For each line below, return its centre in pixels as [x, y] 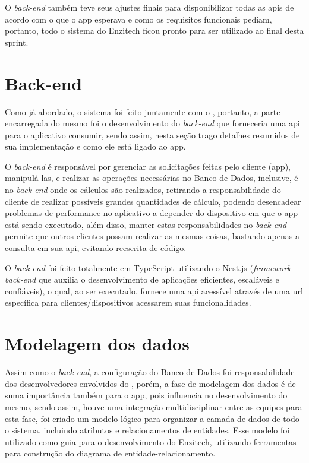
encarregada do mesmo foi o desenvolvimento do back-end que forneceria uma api [152, 123]
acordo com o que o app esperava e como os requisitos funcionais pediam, [138, 19]
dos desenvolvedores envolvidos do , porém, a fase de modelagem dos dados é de [150, 383]
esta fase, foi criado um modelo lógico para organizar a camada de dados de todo [152, 418]
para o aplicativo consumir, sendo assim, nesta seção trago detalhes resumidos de [152, 134]
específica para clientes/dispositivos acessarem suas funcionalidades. [128, 302]
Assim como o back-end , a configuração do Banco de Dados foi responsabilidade [150, 372]
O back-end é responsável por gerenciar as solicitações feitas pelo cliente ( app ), [148, 166]
